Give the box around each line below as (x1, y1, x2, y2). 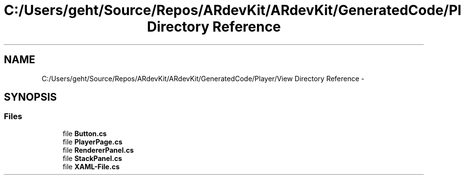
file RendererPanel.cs (63, 145, 134, 154)
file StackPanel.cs (63, 154, 122, 162)
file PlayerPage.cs (63, 137, 123, 146)
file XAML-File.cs (63, 162, 120, 171)
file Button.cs (63, 129, 107, 138)
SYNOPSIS (4, 91, 57, 104)
